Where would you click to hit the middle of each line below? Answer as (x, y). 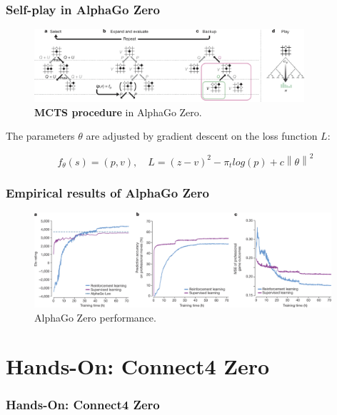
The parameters (40, 136)
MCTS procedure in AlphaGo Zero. (118, 112)
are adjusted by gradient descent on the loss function (202, 136)
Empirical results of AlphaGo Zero (107, 192)
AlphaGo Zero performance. (95, 317)
